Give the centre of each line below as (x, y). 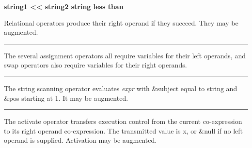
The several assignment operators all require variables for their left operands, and (125, 55)
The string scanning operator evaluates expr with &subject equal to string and (121, 88)
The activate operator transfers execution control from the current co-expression (123, 121)
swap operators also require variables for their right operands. (95, 65)
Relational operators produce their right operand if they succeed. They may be (121, 22)
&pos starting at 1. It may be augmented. (66, 98)
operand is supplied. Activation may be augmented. (80, 140)
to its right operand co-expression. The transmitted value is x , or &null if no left (123, 130)
